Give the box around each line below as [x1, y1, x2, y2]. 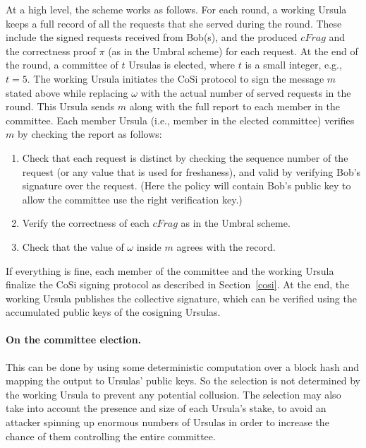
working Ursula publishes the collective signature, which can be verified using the [6, 290, 357, 305]
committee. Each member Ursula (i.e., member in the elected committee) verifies [6, 112, 355, 127]
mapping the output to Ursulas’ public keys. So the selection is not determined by [6, 373, 360, 388]
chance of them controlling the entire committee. [6, 428, 216, 443]
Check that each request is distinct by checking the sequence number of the [22, 150, 348, 165]
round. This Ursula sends [6, 99, 115, 114]
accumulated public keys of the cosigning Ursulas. [6, 305, 221, 319]
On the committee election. [6, 332, 142, 347]
